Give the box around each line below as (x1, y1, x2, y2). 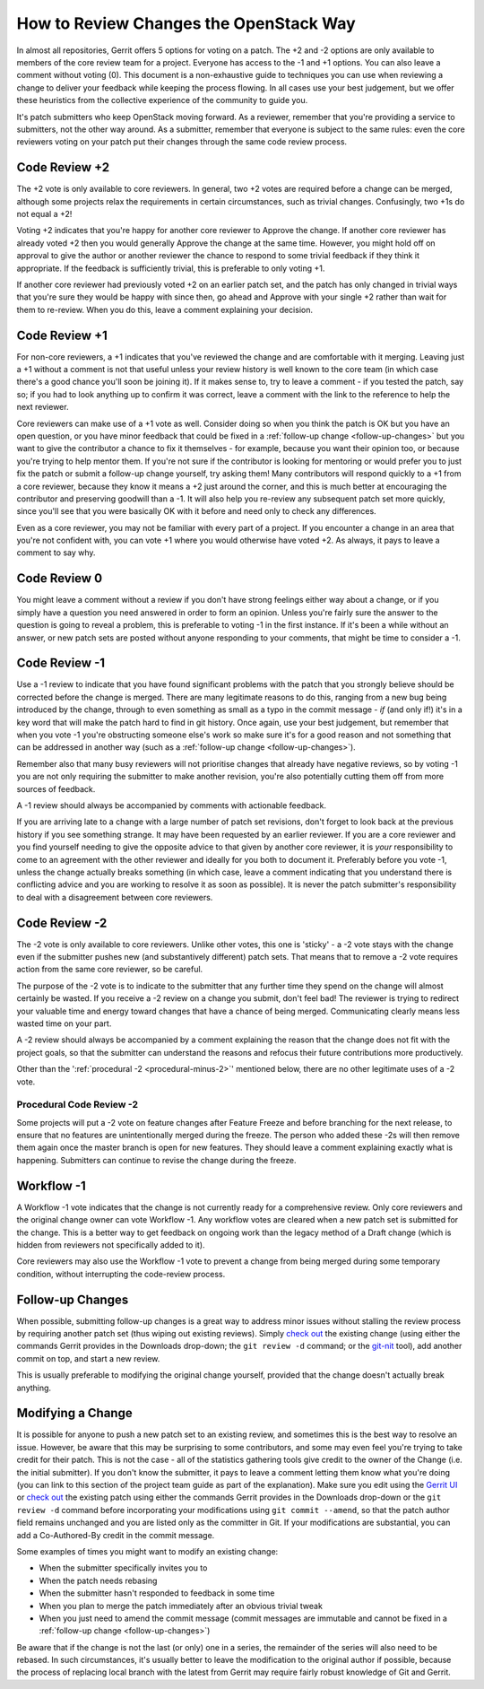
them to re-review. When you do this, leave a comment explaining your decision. (16, 304, 314, 315)
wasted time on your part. (16, 1018, 112, 1029)
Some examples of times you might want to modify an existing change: (16, 1545, 279, 1556)
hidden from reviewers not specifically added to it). (16, 1239, 205, 1250)
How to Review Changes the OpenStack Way (16, 13, 356, 33)
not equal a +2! (16, 208, 73, 219)
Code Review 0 (16, 570, 103, 587)
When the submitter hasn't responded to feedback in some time (39, 1588, 275, 1598)
